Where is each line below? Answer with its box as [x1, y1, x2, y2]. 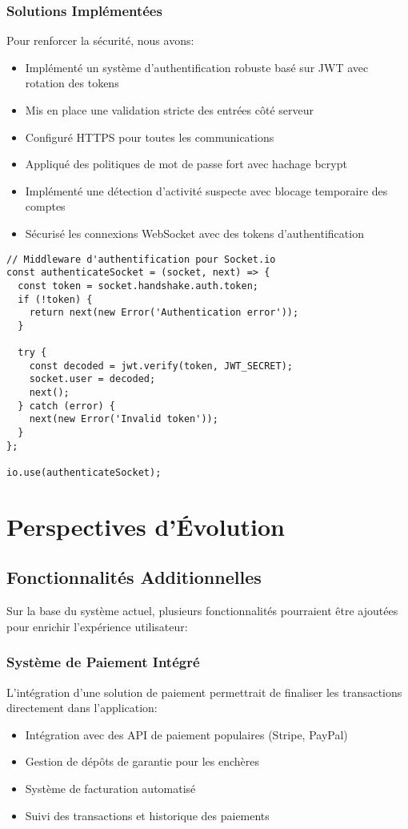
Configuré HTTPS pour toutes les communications [25, 128, 274, 145]
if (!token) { [18, 293, 93, 305]
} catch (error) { [18, 400, 116, 412]
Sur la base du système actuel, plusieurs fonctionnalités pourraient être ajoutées [6, 602, 398, 619]
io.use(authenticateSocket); [6, 467, 162, 479]
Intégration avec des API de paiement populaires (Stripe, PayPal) [25, 726, 348, 742]
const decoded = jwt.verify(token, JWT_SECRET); [29, 360, 293, 372]
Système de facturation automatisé [25, 780, 196, 797]
